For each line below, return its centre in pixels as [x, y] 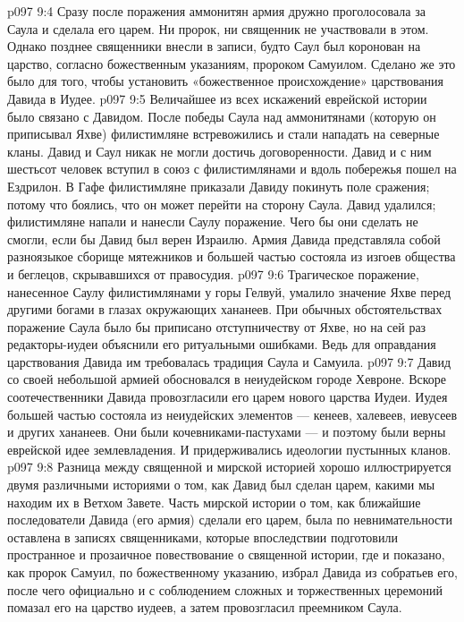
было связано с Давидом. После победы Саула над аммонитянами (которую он [222, 116]
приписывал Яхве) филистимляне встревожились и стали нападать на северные [224, 134]
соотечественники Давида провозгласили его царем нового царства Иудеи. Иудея [228, 397]
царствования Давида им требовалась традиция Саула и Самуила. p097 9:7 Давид [229, 361]
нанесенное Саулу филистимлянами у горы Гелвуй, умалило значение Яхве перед [229, 291]
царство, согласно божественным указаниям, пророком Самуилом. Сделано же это [232, 63]
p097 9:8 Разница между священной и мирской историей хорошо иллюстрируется [229, 467]
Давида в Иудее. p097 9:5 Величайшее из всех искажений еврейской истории [217, 98]
